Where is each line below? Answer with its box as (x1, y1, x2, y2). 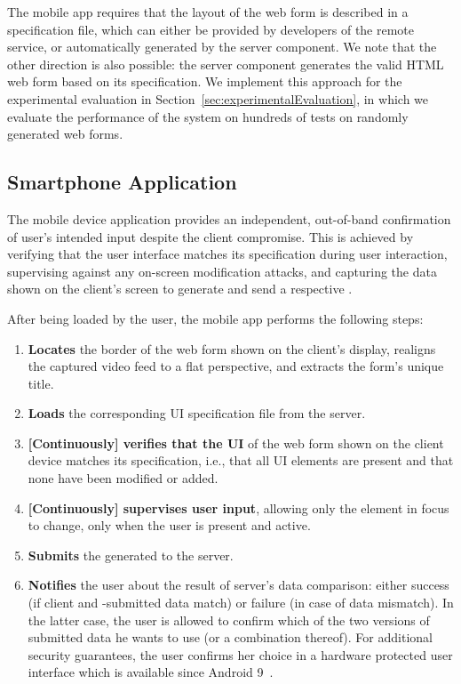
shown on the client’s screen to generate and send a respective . (7, 279, 353, 298)
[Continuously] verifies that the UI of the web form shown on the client (28, 433, 444, 452)
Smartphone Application (7, 168, 237, 196)
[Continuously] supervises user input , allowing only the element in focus (28, 498, 449, 517)
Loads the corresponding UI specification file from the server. (28, 404, 366, 422)
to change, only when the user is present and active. (28, 516, 311, 535)
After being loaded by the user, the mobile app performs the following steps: (7, 309, 424, 327)
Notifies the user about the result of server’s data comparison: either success (28, 575, 449, 594)
